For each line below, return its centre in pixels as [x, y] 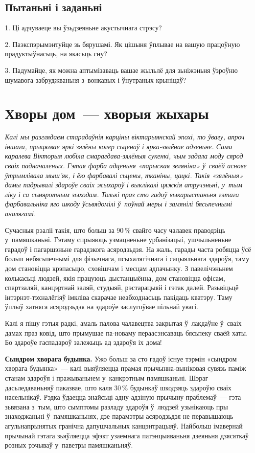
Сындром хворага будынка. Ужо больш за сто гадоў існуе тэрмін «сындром [121, 358]
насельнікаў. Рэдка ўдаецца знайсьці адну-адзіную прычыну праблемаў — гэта [123, 397]
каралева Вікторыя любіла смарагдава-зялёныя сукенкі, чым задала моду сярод [124, 156]
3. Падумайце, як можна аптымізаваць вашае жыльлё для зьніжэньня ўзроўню [121, 70]
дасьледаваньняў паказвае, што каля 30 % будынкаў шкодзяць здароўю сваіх [118, 387]
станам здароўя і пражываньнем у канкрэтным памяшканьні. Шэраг [107, 377]
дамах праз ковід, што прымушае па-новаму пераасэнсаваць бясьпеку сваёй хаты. [127, 332]
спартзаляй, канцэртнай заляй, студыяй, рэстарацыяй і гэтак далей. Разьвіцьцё [122, 287]
